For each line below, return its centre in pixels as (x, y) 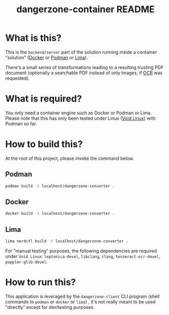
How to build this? (44, 144)
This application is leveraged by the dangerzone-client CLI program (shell (82, 296)
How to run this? (41, 282)
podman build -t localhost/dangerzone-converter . (60, 186)
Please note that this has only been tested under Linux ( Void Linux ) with (81, 118)
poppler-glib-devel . (26, 262)
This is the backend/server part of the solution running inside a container (81, 52)
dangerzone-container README (86, 9)
